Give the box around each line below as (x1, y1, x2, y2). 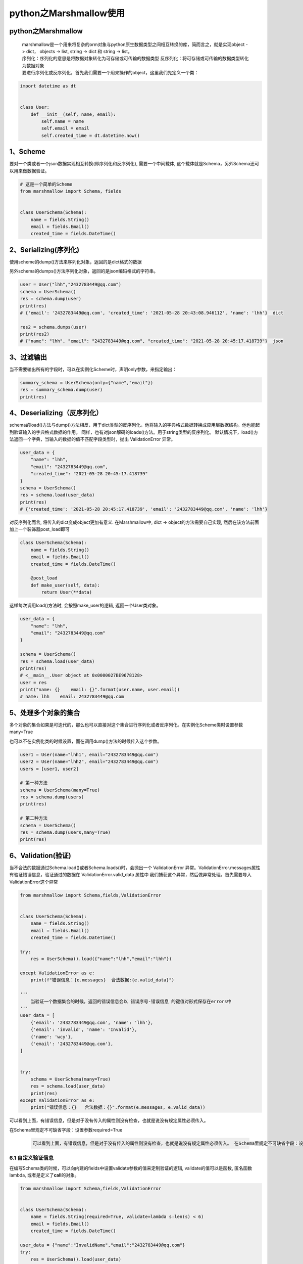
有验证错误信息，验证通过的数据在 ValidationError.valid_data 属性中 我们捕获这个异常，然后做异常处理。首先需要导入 (9, 872, 252, 878)
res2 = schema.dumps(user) (20, 324, 87, 330)
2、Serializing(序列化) (9, 245, 80, 254)
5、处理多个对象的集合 (9, 708, 80, 717)
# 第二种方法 (20, 816, 48, 821)
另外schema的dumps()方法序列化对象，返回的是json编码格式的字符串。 (9, 268, 159, 274)
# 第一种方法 (20, 780, 48, 786)
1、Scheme (9, 147, 45, 156)
